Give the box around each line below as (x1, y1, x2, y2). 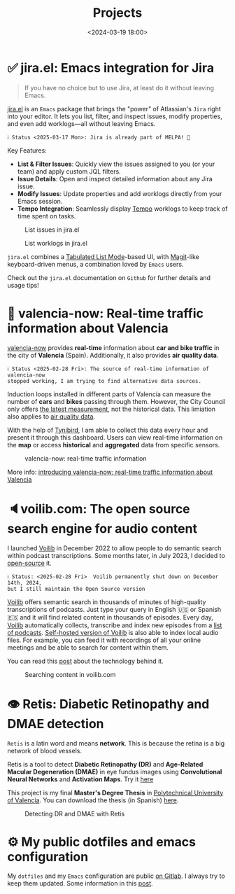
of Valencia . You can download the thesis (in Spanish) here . (7, 796, 179, 804)
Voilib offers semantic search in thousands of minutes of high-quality (7, 597, 206, 606)
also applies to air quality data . (7, 412, 96, 421)
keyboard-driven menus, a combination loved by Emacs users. (7, 260, 184, 268)
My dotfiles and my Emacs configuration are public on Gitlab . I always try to (7, 872, 225, 880)
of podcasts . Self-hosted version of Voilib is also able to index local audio (7, 628, 219, 636)
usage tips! (7, 281, 40, 289)
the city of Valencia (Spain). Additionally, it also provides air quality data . (7, 351, 219, 359)
